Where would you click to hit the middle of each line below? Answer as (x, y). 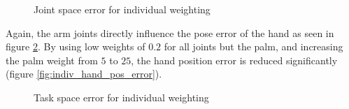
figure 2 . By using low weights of (76, 46)
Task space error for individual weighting (121, 97)
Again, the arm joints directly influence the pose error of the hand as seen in (170, 32)
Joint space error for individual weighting (122, 9)
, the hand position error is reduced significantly (234, 60)
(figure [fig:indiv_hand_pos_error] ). (84, 74)
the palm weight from (52, 60)
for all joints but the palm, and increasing (254, 46)
